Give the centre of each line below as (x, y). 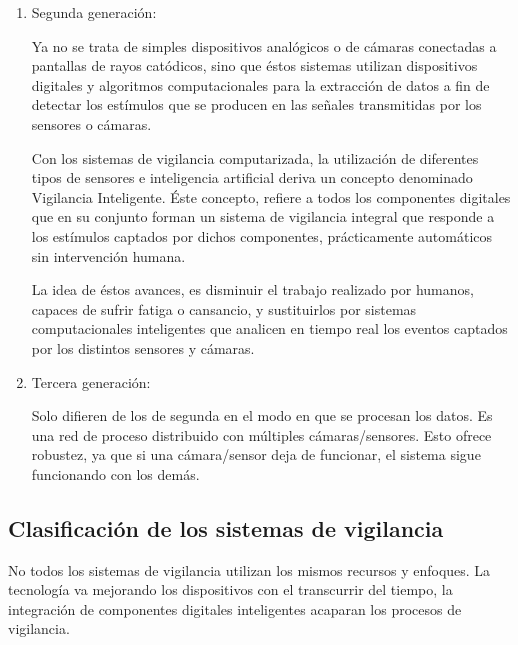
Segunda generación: (94, 12)
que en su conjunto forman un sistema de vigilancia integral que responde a (263, 216)
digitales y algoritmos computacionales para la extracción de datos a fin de (260, 84)
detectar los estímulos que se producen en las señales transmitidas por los (256, 104)
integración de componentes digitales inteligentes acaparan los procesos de (235, 608)
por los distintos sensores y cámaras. (143, 347)
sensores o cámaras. (91, 123)
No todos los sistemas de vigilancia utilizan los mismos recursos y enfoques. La (249, 569)
